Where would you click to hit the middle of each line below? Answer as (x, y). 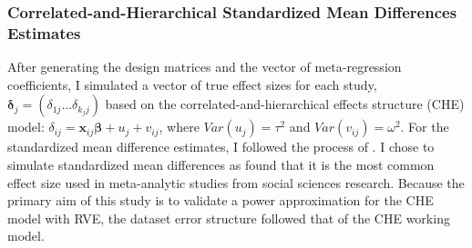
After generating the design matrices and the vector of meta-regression (205, 67)
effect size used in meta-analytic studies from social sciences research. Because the (236, 182)
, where (179, 127)
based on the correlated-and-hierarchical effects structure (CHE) (285, 104)
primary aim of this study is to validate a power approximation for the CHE (221, 200)
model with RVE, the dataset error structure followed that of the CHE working (229, 218)
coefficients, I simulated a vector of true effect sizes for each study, (192, 84)
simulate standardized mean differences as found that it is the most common (221, 164)
